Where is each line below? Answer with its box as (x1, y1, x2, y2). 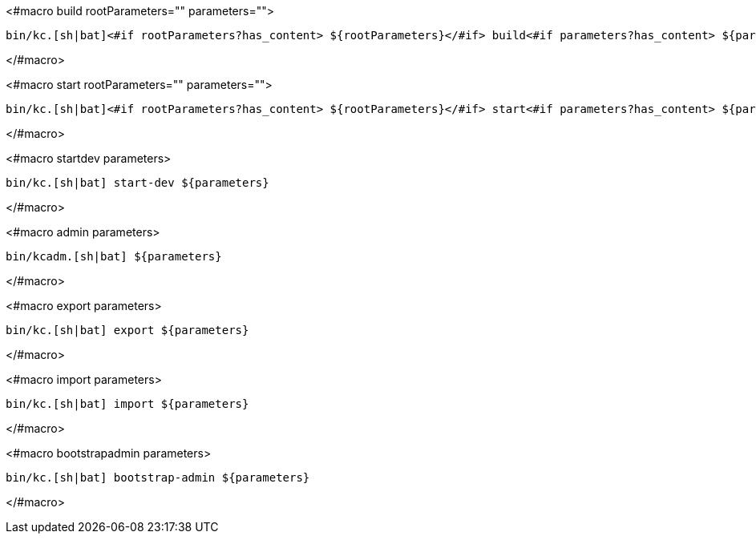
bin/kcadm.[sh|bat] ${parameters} (6, 250, 222, 263)
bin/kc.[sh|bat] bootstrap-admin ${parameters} (6, 471, 310, 484)
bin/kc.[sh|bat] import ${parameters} (6, 397, 249, 410)
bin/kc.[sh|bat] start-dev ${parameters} (6, 176, 269, 189)
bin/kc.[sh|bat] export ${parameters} (6, 324, 249, 336)
